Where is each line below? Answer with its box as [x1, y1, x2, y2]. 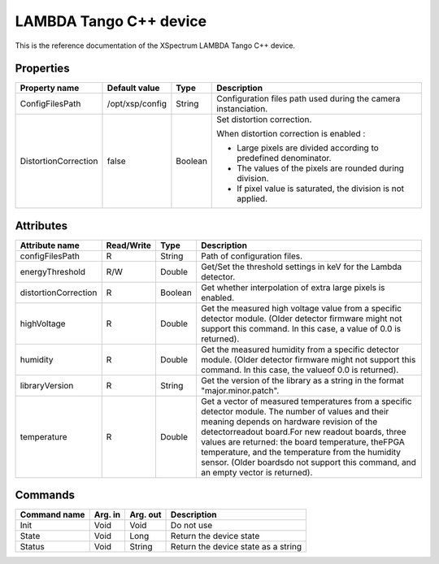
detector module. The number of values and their [200, 406, 389, 417]
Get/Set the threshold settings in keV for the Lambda [200, 261, 402, 272]
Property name [20, 82, 80, 93]
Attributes [15, 219, 68, 232]
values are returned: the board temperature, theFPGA [200, 436, 406, 447]
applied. [237, 193, 268, 205]
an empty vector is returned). [200, 466, 313, 478]
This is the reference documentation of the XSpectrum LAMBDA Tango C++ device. [15, 41, 296, 50]
